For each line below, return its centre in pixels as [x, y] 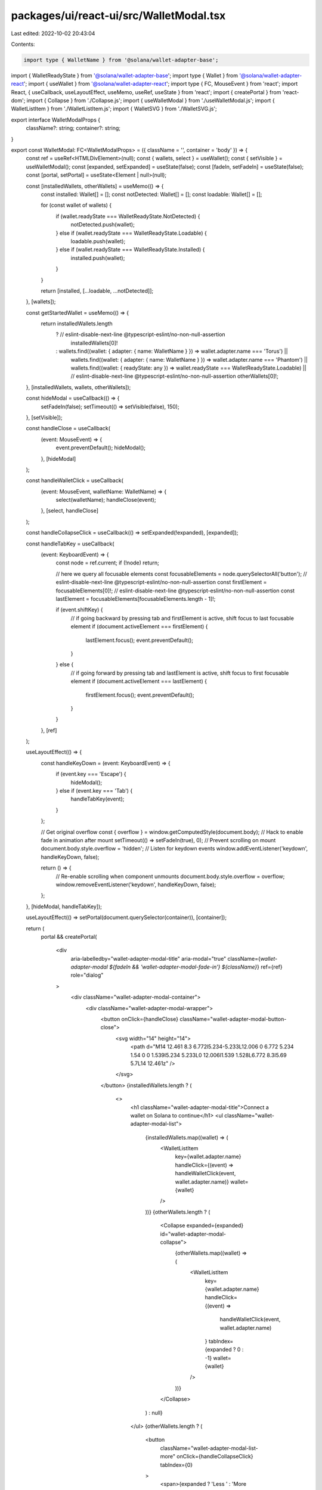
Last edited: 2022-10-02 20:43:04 [53, 33]
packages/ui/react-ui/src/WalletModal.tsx [118, 15]
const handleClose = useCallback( [68, 429]
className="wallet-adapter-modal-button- [233, 1019]
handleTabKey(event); [97, 799]
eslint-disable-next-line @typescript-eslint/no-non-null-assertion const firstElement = [161, 582]
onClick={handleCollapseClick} [215, 1457]
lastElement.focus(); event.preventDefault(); [140, 640]
